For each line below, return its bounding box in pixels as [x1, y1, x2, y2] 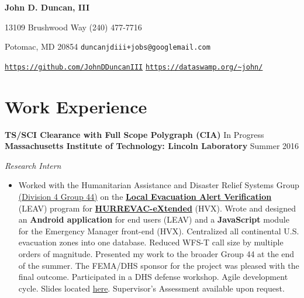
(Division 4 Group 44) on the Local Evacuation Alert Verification [18, 190, 272, 202]
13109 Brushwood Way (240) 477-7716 [5, 20, 142, 33]
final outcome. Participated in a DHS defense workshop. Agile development [18, 271, 288, 283]
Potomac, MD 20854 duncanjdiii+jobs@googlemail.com [5, 40, 210, 53]
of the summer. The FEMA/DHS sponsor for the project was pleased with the [18, 259, 299, 271]
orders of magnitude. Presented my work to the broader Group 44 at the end [18, 247, 295, 259]
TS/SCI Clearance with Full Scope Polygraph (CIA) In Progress [5, 128, 264, 140]
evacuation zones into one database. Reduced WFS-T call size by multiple [18, 236, 284, 248]
